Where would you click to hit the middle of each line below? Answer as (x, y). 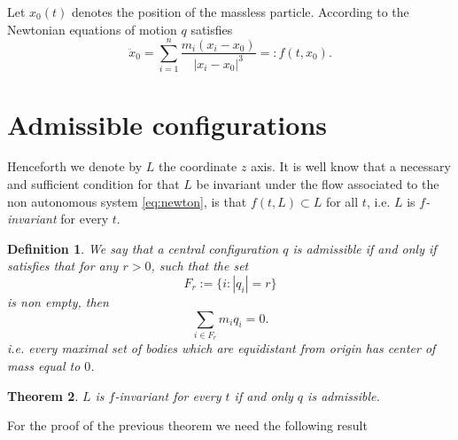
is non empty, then (58, 302)
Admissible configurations (167, 124)
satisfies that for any (63, 266)
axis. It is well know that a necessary (351, 166)
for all (342, 201)
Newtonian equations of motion (92, 29)
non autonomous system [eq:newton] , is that (127, 201)
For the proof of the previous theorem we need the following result (187, 425)
